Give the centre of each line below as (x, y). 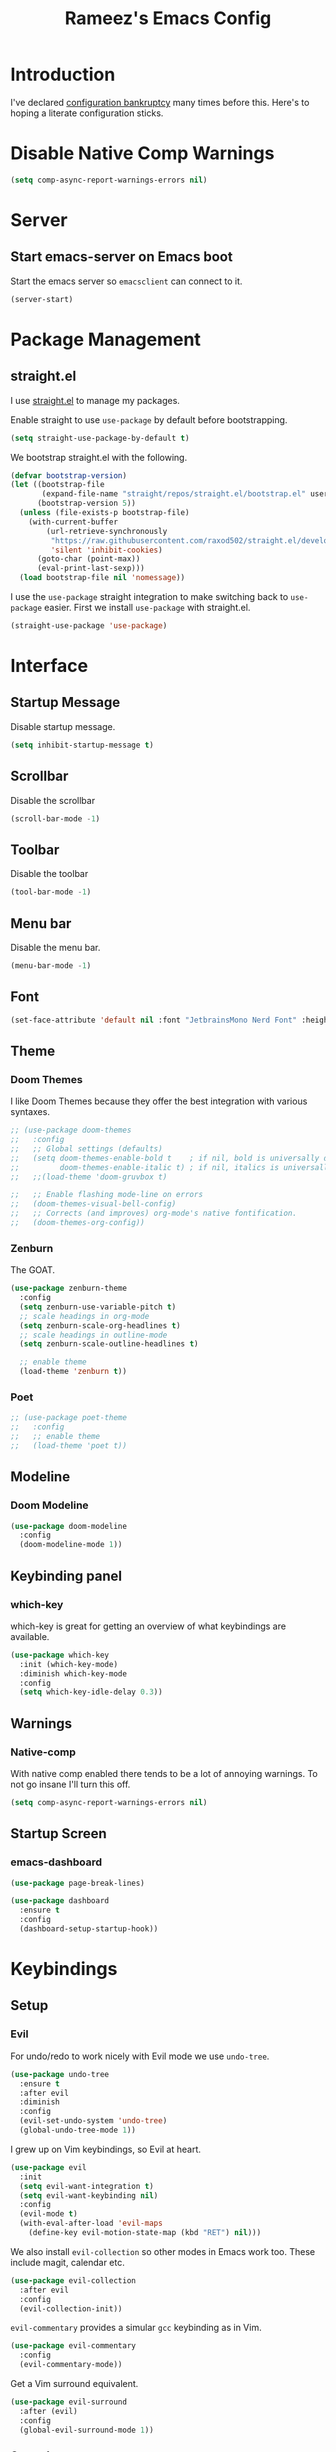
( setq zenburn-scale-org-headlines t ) (100, 1325)
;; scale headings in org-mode (84, 1316)
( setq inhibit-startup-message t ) (82, 745)
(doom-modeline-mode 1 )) (71, 1545)
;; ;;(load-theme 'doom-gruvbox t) (89, 1177)
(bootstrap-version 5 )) (86, 503)
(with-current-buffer (73, 522)
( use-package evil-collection (73, 2280)
